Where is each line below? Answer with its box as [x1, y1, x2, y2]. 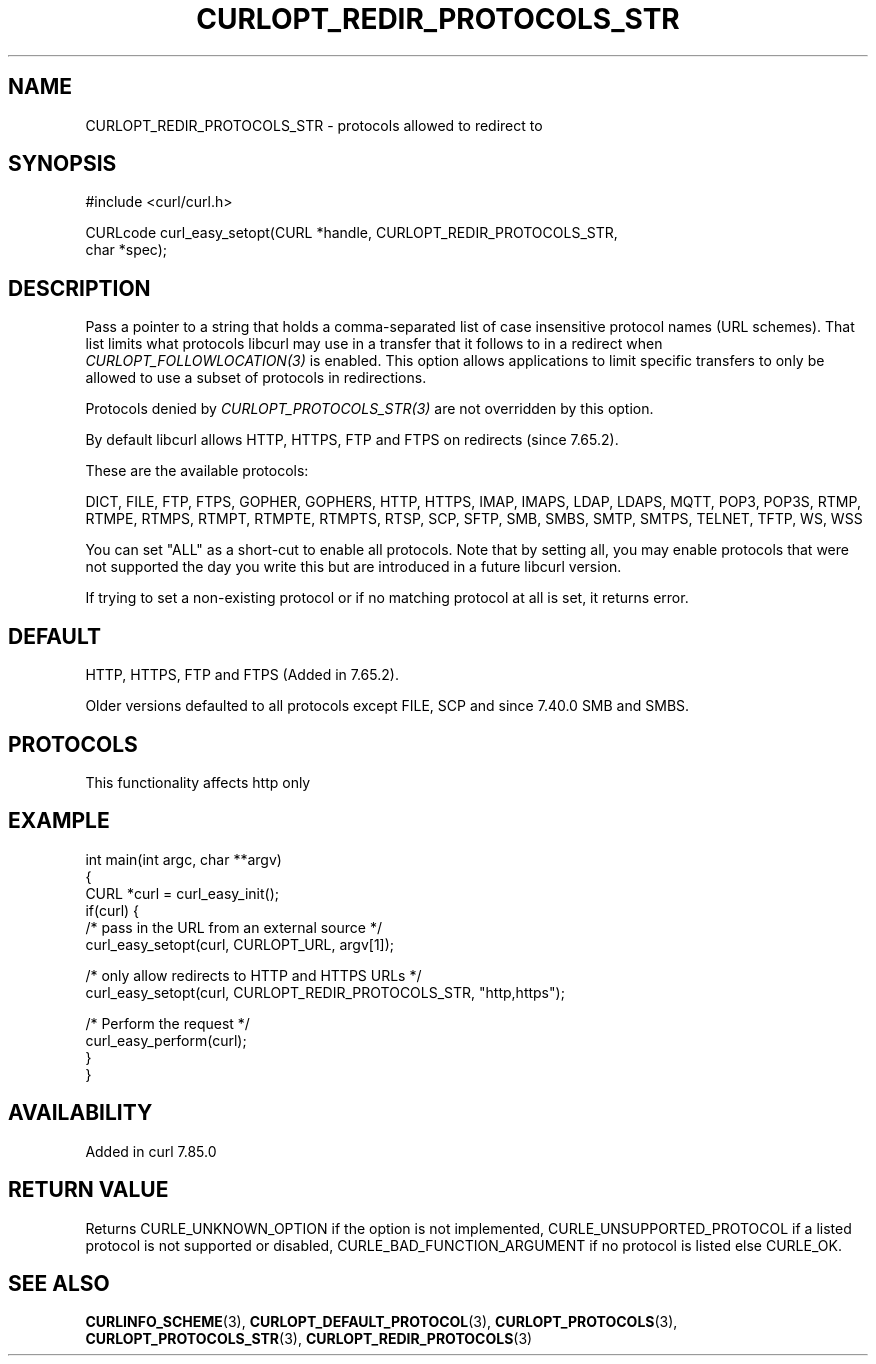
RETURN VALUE [8, 1177, 169, 1203]
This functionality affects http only [85, 773, 311, 791]
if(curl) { [85, 901, 140, 919]
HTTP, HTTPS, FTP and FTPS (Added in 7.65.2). [85, 666, 399, 684]
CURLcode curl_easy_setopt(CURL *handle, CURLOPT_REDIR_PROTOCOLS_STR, [85, 224, 618, 242]
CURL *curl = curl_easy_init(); [85, 884, 279, 902]
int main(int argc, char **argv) [85, 850, 282, 868]
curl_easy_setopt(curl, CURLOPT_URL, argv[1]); [85, 935, 395, 953]
